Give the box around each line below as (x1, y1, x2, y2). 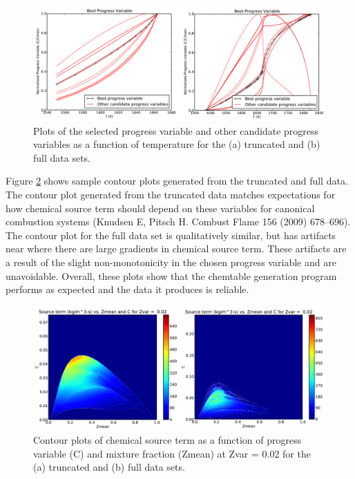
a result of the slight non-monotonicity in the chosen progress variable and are (6, 255, 336, 270)
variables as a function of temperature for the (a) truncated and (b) (33, 137, 320, 151)
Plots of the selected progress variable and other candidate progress (33, 123, 319, 138)
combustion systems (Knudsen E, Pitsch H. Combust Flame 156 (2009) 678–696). (6, 214, 351, 229)
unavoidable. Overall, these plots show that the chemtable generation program (6, 268, 337, 283)
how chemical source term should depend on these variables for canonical (6, 200, 315, 215)
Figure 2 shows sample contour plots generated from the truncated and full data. (6, 173, 348, 188)
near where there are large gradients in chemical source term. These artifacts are (6, 241, 347, 256)
